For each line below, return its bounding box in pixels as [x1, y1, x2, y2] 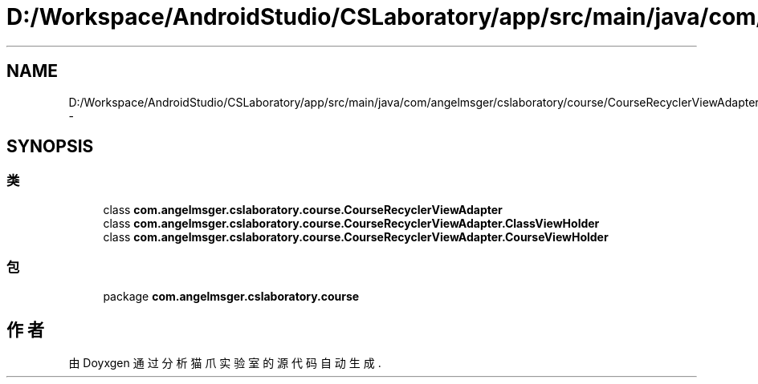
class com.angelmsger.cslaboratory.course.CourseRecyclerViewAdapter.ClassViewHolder [103, 216, 600, 230]
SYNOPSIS [6, 136, 94, 157]
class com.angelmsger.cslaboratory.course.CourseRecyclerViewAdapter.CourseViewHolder [103, 229, 609, 244]
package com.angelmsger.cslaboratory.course [103, 289, 360, 303]
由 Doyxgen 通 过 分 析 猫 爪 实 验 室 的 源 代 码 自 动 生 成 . [68, 356, 381, 370]
